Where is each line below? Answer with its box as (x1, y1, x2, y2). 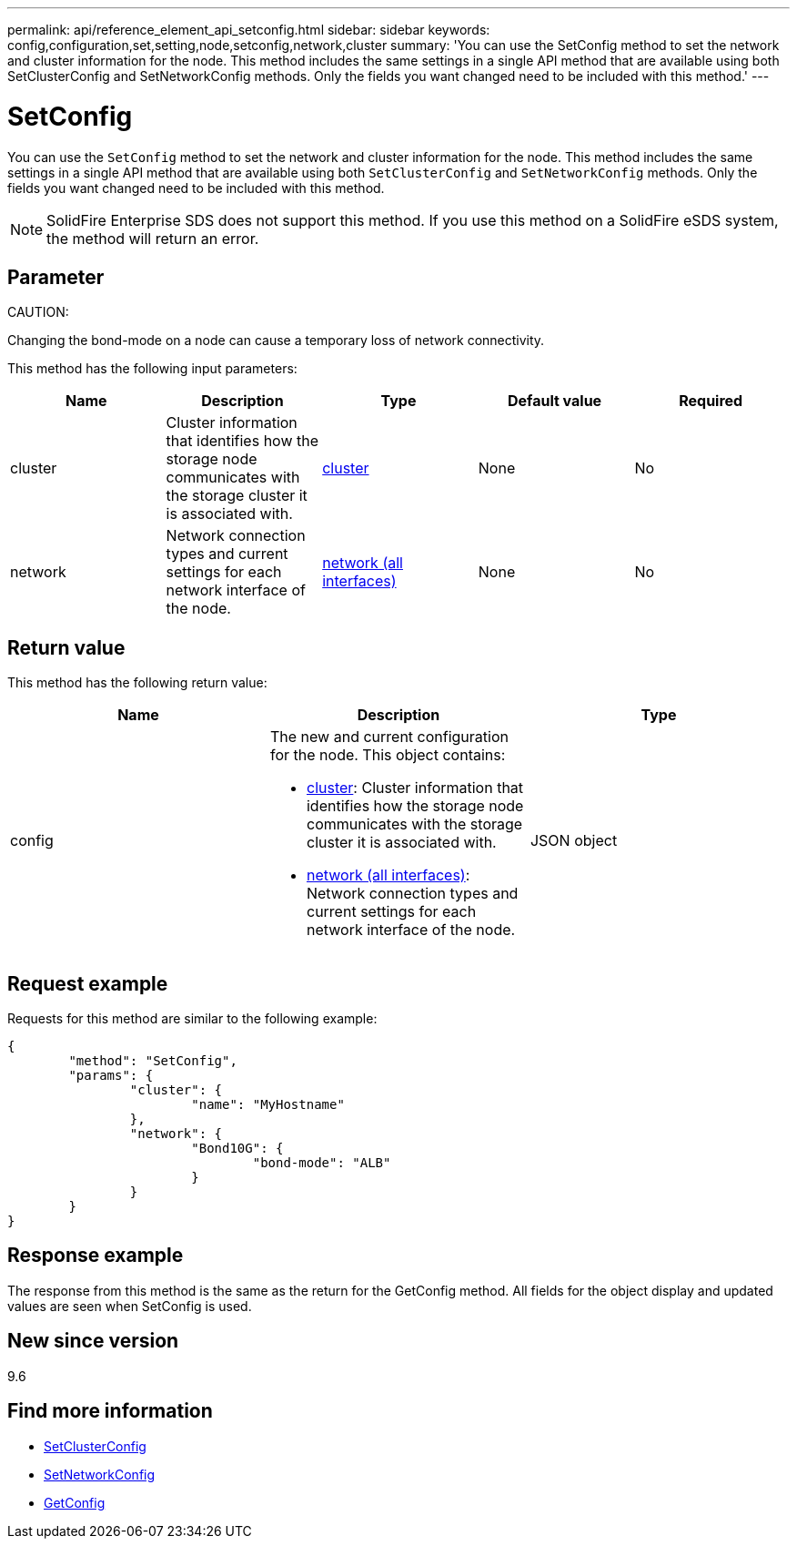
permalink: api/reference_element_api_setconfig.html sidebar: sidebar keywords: (7, 22, 490, 37)
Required (679, 392, 743, 411)
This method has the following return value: (7, 675, 267, 691)
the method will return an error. (46, 229, 259, 248)
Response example (7, 1244, 184, 1267)
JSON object (530, 831, 618, 850)
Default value (507, 392, 602, 411)
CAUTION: (7, 304, 69, 320)
